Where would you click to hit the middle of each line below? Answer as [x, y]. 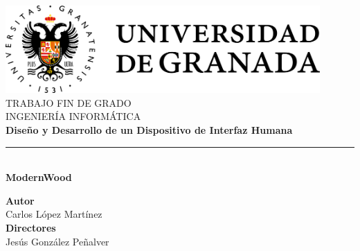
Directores [31, 227]
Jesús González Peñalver [57, 241]
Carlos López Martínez [54, 214]
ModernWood [39, 177]
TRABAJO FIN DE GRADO [69, 102]
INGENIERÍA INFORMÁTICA [73, 116]
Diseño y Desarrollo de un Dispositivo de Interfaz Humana [149, 130]
